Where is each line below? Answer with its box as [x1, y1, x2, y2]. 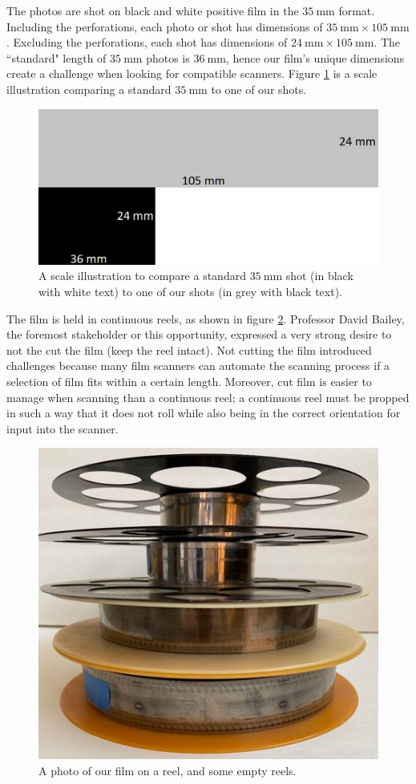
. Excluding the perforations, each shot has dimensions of [6, 34, 288, 51]
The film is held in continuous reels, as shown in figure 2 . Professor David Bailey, [6, 310, 405, 327]
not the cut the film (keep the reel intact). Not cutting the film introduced [6, 341, 372, 358]
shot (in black [285, 267, 353, 284]
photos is [146, 49, 190, 66]
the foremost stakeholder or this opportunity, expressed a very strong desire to [6, 326, 392, 343]
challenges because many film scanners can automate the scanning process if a [6, 357, 390, 374]
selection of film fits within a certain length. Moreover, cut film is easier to [6, 372, 372, 389]
